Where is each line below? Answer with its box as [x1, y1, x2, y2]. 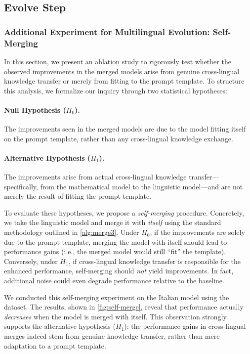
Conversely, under [4, 256, 58, 266]
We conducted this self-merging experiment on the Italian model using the [4, 292, 229, 302]
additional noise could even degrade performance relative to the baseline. [4, 275, 224, 286]
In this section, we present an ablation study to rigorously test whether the [4, 56, 231, 66]
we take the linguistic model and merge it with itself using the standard [4, 217, 221, 227]
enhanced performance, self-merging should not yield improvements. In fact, [4, 265, 234, 276]
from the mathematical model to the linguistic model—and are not [40, 181, 243, 191]
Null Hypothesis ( [4, 104, 66, 115]
